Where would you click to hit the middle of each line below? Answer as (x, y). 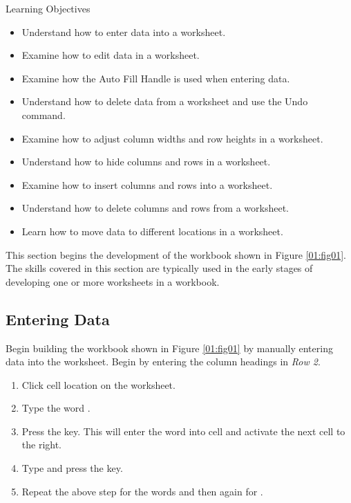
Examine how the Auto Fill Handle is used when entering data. (156, 78)
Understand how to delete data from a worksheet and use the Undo (165, 101)
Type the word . (56, 408)
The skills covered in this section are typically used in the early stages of (159, 268)
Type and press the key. (72, 468)
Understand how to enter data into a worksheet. (124, 31)
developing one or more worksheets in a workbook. (113, 281)
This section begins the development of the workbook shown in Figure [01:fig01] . (176, 254)
